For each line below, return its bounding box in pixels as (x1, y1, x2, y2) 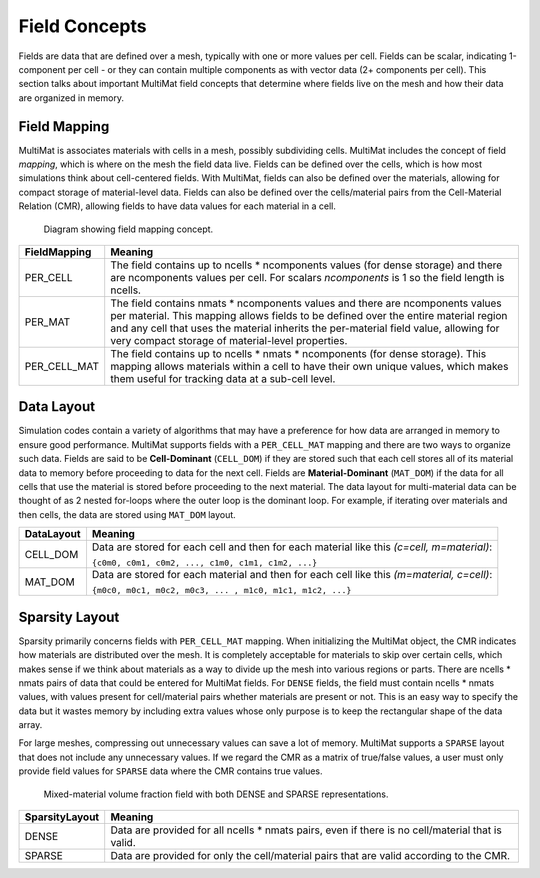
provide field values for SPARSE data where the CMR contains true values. (18, 765, 324, 777)
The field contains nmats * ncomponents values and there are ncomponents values (110, 296, 502, 310)
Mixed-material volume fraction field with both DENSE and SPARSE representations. (43, 788, 389, 800)
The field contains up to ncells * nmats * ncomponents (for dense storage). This (110, 346, 487, 360)
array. (18, 719, 43, 731)
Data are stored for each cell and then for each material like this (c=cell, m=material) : (91, 540, 493, 554)
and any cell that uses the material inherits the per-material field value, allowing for (110, 321, 500, 335)
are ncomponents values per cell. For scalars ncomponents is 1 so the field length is (110, 270, 505, 284)
